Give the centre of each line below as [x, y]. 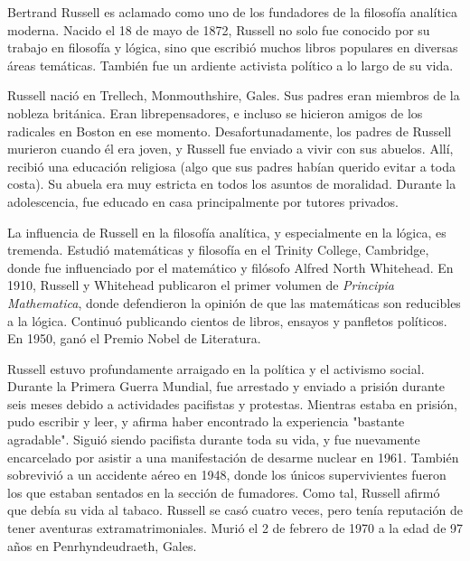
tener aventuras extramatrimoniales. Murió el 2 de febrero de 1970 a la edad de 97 [235, 528]
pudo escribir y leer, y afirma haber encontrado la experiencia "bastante [206, 421]
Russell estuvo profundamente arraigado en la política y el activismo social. [216, 368]
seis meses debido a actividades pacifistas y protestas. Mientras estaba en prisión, [232, 403]
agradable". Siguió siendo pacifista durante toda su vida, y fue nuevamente [214, 439]
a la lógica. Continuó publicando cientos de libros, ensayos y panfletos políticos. [227, 320]
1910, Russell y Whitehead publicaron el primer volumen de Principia [201, 285]
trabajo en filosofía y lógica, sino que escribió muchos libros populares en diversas [233, 47]
